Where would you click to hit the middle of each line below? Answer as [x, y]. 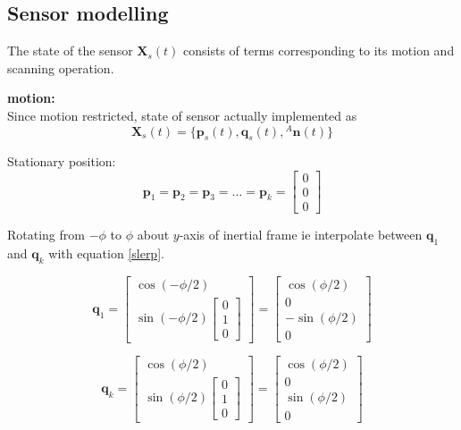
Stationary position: [62, 161]
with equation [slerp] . [106, 253]
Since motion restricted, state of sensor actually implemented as [182, 115]
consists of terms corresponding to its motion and [319, 51]
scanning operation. [61, 67]
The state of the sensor [70, 51]
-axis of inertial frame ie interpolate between [301, 235]
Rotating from [46, 235]
